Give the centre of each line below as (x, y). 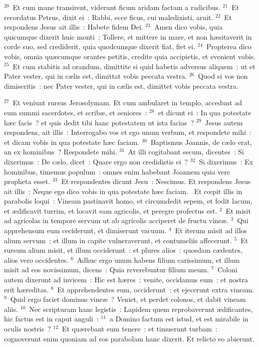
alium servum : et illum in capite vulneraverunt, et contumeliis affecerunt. (118, 240)
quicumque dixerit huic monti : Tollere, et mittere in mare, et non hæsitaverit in (128, 36)
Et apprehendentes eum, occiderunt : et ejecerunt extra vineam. (156, 289)
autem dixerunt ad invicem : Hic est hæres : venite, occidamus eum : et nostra (126, 280)
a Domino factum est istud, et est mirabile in (179, 319)
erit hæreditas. (26, 289)
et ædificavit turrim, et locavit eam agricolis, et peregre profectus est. (111, 210)
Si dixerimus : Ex (226, 161)
